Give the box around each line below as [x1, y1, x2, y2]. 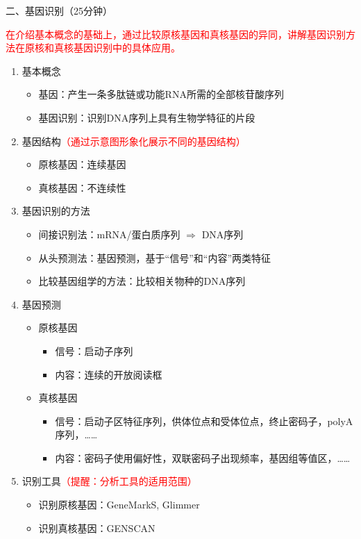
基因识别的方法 [22, 204, 90, 218]
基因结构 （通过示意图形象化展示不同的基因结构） [22, 133, 246, 148]
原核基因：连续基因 [38, 157, 126, 172]
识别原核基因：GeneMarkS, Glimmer [38, 497, 200, 512]
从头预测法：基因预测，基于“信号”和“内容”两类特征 [38, 250, 271, 265]
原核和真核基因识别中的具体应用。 [24, 40, 180, 55]
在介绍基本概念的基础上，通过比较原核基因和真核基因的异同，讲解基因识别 [6, 26, 346, 41]
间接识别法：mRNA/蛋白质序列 [38, 226, 180, 241]
